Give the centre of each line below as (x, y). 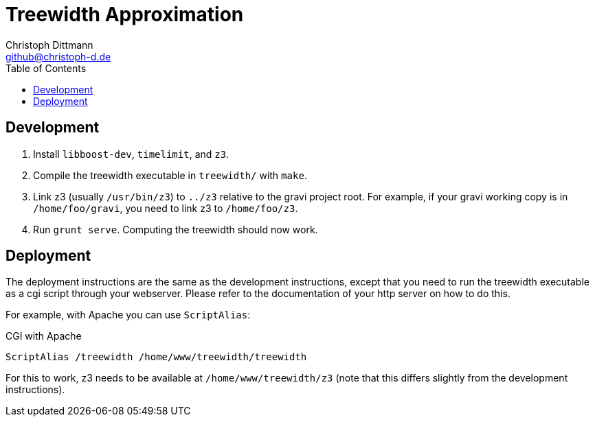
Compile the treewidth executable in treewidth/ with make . (170, 175)
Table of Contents (46, 68)
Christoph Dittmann (49, 45)
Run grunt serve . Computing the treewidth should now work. (176, 229)
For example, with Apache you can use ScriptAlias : (128, 315)
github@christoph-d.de (58, 56)
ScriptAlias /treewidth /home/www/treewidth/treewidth (156, 357)
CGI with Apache (44, 336)
